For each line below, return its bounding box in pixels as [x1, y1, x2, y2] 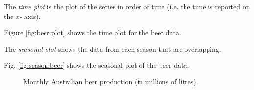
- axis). [20, 11, 41, 21]
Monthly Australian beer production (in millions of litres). [23, 76, 198, 86]
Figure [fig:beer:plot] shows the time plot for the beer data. [4, 27, 181, 37]
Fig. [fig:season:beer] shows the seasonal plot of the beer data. [4, 60, 189, 70]
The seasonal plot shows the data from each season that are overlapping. [4, 43, 221, 54]
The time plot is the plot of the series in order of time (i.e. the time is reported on [4, 1, 250, 11]
